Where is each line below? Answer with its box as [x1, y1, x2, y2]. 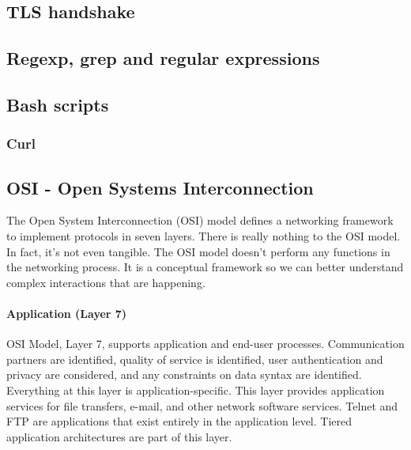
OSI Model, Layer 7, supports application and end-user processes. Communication [6, 335, 405, 352]
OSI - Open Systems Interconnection [6, 175, 314, 199]
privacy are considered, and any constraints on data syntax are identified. [6, 366, 362, 383]
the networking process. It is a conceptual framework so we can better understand [6, 259, 404, 275]
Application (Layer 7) [6, 304, 127, 321]
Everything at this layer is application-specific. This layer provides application [6, 381, 385, 398]
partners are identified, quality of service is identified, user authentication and [6, 350, 383, 367]
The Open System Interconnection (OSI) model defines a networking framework [6, 212, 394, 229]
